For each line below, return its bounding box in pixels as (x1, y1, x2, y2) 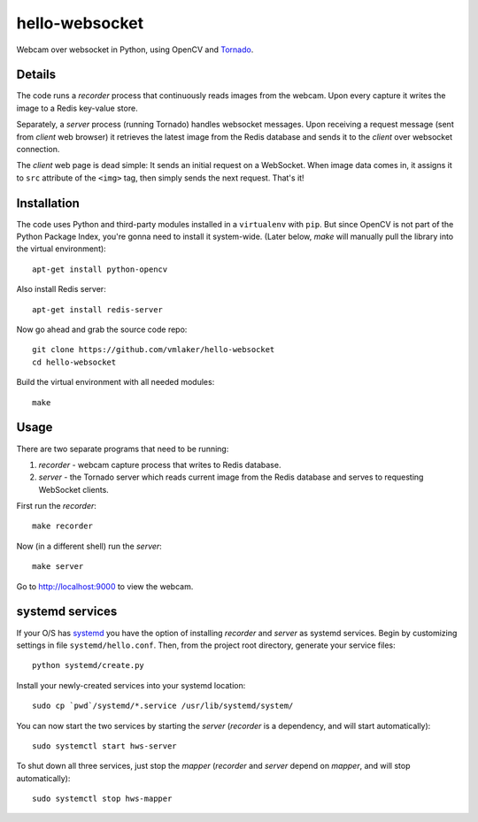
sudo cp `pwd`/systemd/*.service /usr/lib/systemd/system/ (32, 701, 294, 711)
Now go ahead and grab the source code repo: (16, 324, 188, 335)
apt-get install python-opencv (32, 264, 168, 274)
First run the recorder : (16, 501, 97, 511)
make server (32, 562, 84, 572)
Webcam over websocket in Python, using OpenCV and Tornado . (16, 44, 254, 55)
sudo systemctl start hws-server (32, 741, 177, 751)
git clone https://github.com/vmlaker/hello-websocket (32, 345, 275, 355)
